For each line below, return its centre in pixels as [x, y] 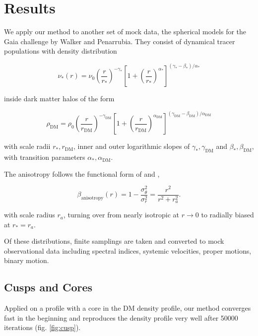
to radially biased [227, 215]
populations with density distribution [61, 51]
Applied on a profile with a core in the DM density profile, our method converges [128, 308]
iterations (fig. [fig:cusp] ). [42, 327]
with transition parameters [45, 157]
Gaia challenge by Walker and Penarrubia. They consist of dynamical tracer [120, 41]
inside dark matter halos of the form [59, 99]
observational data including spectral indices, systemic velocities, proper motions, [128, 250]
